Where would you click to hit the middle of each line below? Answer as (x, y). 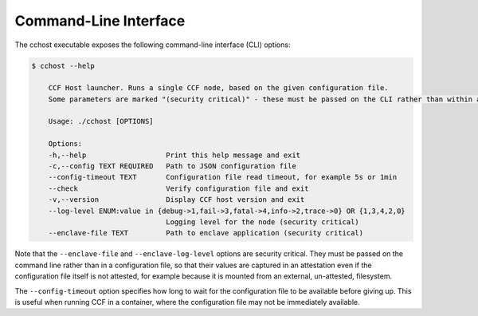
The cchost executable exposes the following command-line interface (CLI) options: (153, 45)
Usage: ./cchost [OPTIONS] (101, 121)
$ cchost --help (63, 65)
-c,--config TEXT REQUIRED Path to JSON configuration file (172, 166)
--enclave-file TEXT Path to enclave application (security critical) (206, 233)
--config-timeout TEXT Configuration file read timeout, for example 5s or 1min (223, 177)
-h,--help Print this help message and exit (174, 155)
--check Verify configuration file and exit (178, 188)
